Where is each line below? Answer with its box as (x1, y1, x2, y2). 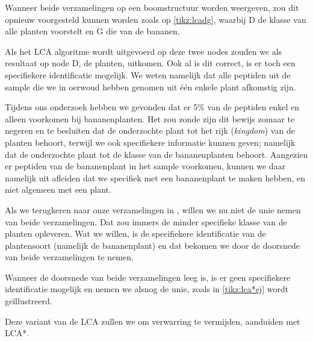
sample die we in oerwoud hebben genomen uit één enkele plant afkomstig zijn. (5, 80, 296, 93)
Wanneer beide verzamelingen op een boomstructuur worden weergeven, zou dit (5, 1, 299, 13)
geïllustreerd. (5, 295, 52, 307)
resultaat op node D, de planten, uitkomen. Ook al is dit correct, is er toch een (5, 57, 296, 69)
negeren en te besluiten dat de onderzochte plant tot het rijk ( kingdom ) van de (5, 124, 295, 137)
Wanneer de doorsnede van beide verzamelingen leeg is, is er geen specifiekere (5, 271, 291, 283)
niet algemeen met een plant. (5, 183, 111, 196)
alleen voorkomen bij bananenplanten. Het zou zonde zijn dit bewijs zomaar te (5, 112, 295, 125)
